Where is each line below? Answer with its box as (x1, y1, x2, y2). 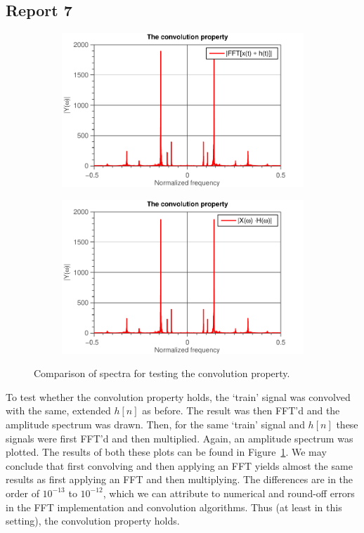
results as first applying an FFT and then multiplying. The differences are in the (6, 472, 353, 487)
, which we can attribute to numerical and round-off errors (103, 485, 355, 500)
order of (6, 485, 39, 500)
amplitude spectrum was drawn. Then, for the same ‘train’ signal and (6, 416, 305, 431)
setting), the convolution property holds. (6, 513, 180, 528)
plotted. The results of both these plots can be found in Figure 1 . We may (6, 445, 327, 459)
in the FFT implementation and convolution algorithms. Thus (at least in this (6, 499, 342, 514)
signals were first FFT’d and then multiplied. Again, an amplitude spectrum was (6, 430, 353, 445)
